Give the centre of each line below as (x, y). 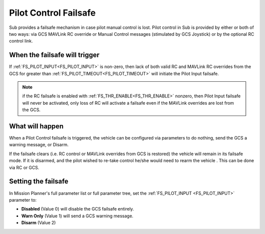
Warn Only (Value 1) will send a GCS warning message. (77, 216)
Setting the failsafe (39, 181)
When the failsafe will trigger (54, 55)
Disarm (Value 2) (39, 223)
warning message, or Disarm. (39, 145)
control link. (21, 41)
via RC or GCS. (24, 167)
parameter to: (23, 200)
